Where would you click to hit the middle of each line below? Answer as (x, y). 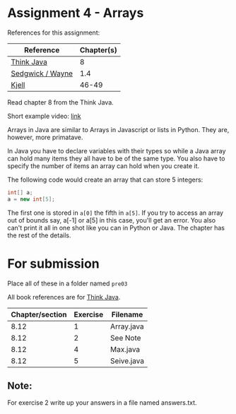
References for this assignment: (54, 32)
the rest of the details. (39, 235)
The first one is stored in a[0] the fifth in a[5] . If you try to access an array (116, 213)
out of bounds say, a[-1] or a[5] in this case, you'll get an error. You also (112, 220)
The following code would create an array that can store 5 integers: (105, 179)
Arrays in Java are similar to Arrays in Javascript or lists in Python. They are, (118, 129)
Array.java (127, 326)
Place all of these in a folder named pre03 (67, 283)
